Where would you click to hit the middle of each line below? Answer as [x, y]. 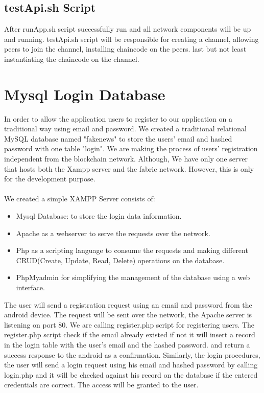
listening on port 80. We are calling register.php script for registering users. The [129, 324]
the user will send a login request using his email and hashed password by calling [131, 365]
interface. [30, 287]
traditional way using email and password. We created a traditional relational [125, 129]
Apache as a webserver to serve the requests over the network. [113, 233]
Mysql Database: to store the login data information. [99, 216]
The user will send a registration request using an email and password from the [128, 304]
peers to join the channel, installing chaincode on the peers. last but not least [125, 49]
